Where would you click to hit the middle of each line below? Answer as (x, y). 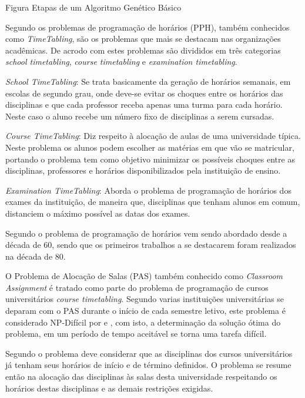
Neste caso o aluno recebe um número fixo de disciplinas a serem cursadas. (140, 116)
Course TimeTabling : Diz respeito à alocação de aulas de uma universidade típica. (153, 136)
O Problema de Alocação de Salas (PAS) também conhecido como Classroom (144, 276)
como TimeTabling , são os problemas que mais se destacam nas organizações (143, 39)
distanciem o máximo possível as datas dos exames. (98, 213)
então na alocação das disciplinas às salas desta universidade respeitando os (141, 377)
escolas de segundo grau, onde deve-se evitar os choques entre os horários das (144, 93)
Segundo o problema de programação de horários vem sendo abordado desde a (146, 233)
